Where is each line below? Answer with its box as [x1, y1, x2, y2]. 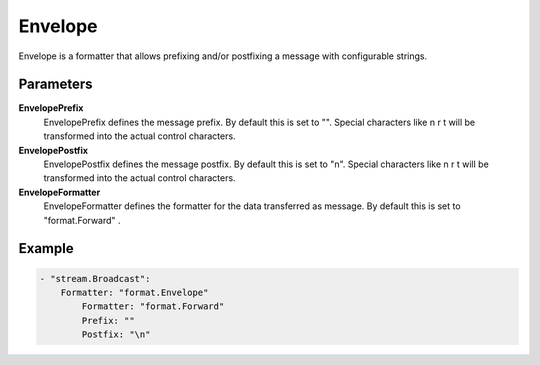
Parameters [18, 76, 93, 93]
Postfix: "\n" [81, 329, 151, 340]
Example [18, 240, 74, 257]
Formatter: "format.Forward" [81, 301, 225, 312]
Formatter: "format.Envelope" [60, 286, 209, 298]
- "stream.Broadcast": [39, 273, 151, 284]
